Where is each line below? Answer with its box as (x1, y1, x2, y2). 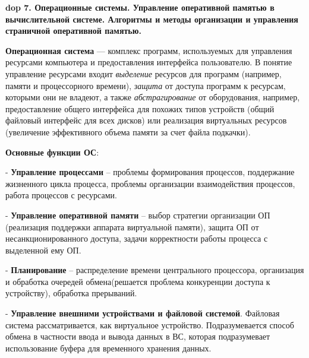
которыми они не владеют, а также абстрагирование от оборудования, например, (5, 91, 300, 103)
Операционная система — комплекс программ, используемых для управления (5, 44, 292, 56)
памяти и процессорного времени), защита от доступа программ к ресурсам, (5, 79, 286, 91)
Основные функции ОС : (5, 145, 99, 158)
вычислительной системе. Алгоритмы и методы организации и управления (5, 12, 298, 25)
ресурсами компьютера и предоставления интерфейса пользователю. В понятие (5, 56, 292, 68)
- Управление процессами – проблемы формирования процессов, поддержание (5, 166, 295, 178)
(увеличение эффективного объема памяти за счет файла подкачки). (5, 125, 251, 138)
